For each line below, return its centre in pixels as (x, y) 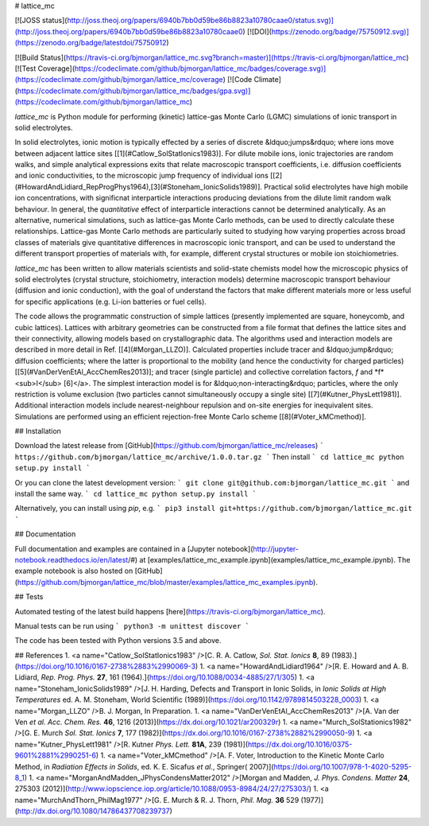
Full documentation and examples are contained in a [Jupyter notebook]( (134, 548)
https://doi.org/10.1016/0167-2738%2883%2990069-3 (106, 666)
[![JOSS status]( (41, 21)
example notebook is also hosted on (74, 571)
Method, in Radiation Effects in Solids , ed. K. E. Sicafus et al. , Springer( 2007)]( (144, 766)
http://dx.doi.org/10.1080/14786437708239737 (93, 811)
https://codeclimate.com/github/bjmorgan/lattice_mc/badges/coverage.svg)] (200, 68)
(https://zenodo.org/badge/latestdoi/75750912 (91, 43)
